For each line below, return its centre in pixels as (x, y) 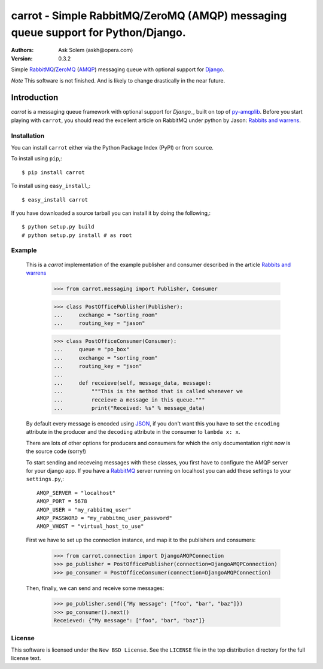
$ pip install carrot (53, 172)
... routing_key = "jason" (100, 323)
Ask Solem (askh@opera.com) (96, 50)
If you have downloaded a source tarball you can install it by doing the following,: (111, 213)
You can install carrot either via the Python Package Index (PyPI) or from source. (112, 147)
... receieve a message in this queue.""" (129, 400)
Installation (28, 136)
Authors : (22, 50)
